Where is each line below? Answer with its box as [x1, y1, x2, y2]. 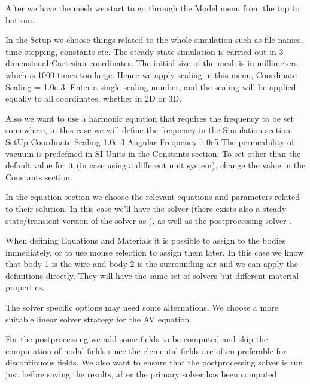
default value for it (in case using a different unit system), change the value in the [5, 159, 306, 171]
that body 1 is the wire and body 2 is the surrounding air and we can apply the [5, 257, 298, 270]
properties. [5, 281, 45, 293]
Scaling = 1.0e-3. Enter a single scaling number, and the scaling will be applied [5, 80, 296, 93]
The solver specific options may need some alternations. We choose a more [5, 301, 278, 314]
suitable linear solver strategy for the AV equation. [5, 312, 192, 325]
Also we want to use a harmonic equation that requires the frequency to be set [5, 112, 294, 124]
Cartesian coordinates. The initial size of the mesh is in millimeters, [51, 57, 300, 69]
